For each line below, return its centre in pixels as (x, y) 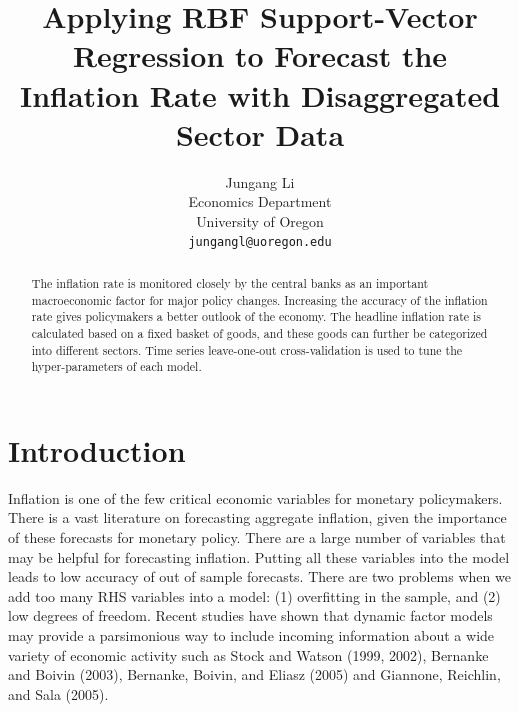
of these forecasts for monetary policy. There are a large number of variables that (257, 536)
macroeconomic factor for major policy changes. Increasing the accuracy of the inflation (259, 299)
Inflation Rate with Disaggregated (260, 94)
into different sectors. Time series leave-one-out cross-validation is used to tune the (247, 349)
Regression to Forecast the (260, 55)
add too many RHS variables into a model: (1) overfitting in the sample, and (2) (254, 595)
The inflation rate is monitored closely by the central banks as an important (230, 282)
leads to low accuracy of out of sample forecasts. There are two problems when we (259, 576)
